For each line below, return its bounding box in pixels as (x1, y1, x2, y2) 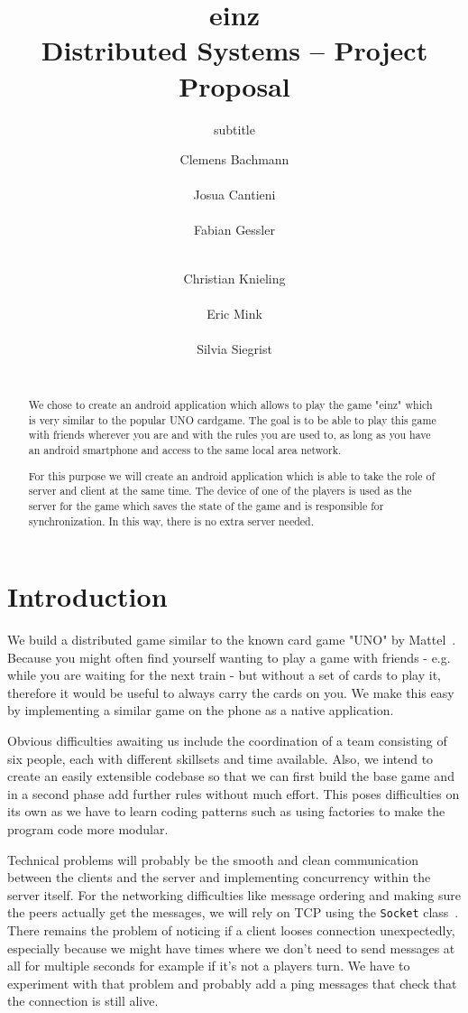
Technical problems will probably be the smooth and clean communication (7, 850, 419, 869)
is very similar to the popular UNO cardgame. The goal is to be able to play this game (28, 412, 436, 427)
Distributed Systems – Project (41, 32, 428, 69)
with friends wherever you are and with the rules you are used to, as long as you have (28, 427, 431, 442)
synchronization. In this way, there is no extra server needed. (28, 513, 314, 528)
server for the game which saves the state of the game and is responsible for (28, 497, 384, 513)
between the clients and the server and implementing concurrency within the (7, 868, 431, 887)
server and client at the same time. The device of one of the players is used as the (28, 483, 412, 498)
